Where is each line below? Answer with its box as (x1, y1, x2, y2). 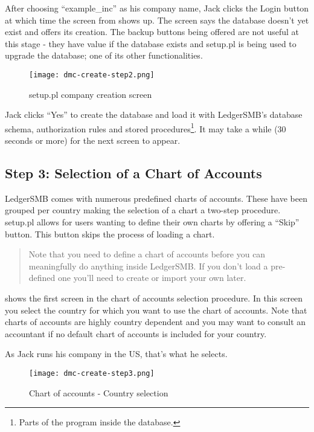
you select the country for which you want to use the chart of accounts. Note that (5, 303, 307, 316)
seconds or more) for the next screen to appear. (5, 134, 181, 147)
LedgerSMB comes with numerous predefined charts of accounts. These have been (5, 192, 307, 204)
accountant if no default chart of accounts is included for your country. (5, 327, 267, 340)
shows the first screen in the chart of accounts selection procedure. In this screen (5, 292, 303, 305)
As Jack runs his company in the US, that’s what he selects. (5, 347, 228, 360)
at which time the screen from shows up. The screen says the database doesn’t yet (5, 13, 309, 26)
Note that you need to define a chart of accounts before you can (28, 248, 266, 260)
